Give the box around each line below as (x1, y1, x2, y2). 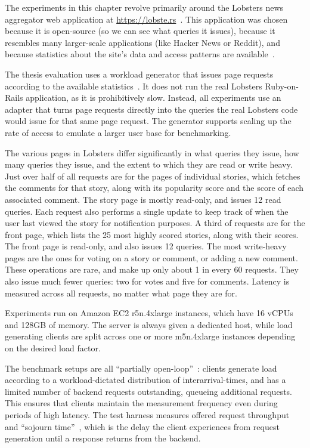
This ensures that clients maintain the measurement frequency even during (5, 397, 278, 409)
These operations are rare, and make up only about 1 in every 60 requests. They (5, 263, 299, 276)
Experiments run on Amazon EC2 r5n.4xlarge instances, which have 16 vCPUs (5, 307, 293, 319)
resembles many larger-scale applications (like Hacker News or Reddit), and (5, 36, 280, 48)
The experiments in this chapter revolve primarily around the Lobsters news (5, 1, 284, 13)
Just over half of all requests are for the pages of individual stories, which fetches (5, 169, 300, 182)
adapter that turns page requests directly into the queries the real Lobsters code (5, 103, 298, 115)
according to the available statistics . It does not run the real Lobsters (5, 79, 262, 92)
